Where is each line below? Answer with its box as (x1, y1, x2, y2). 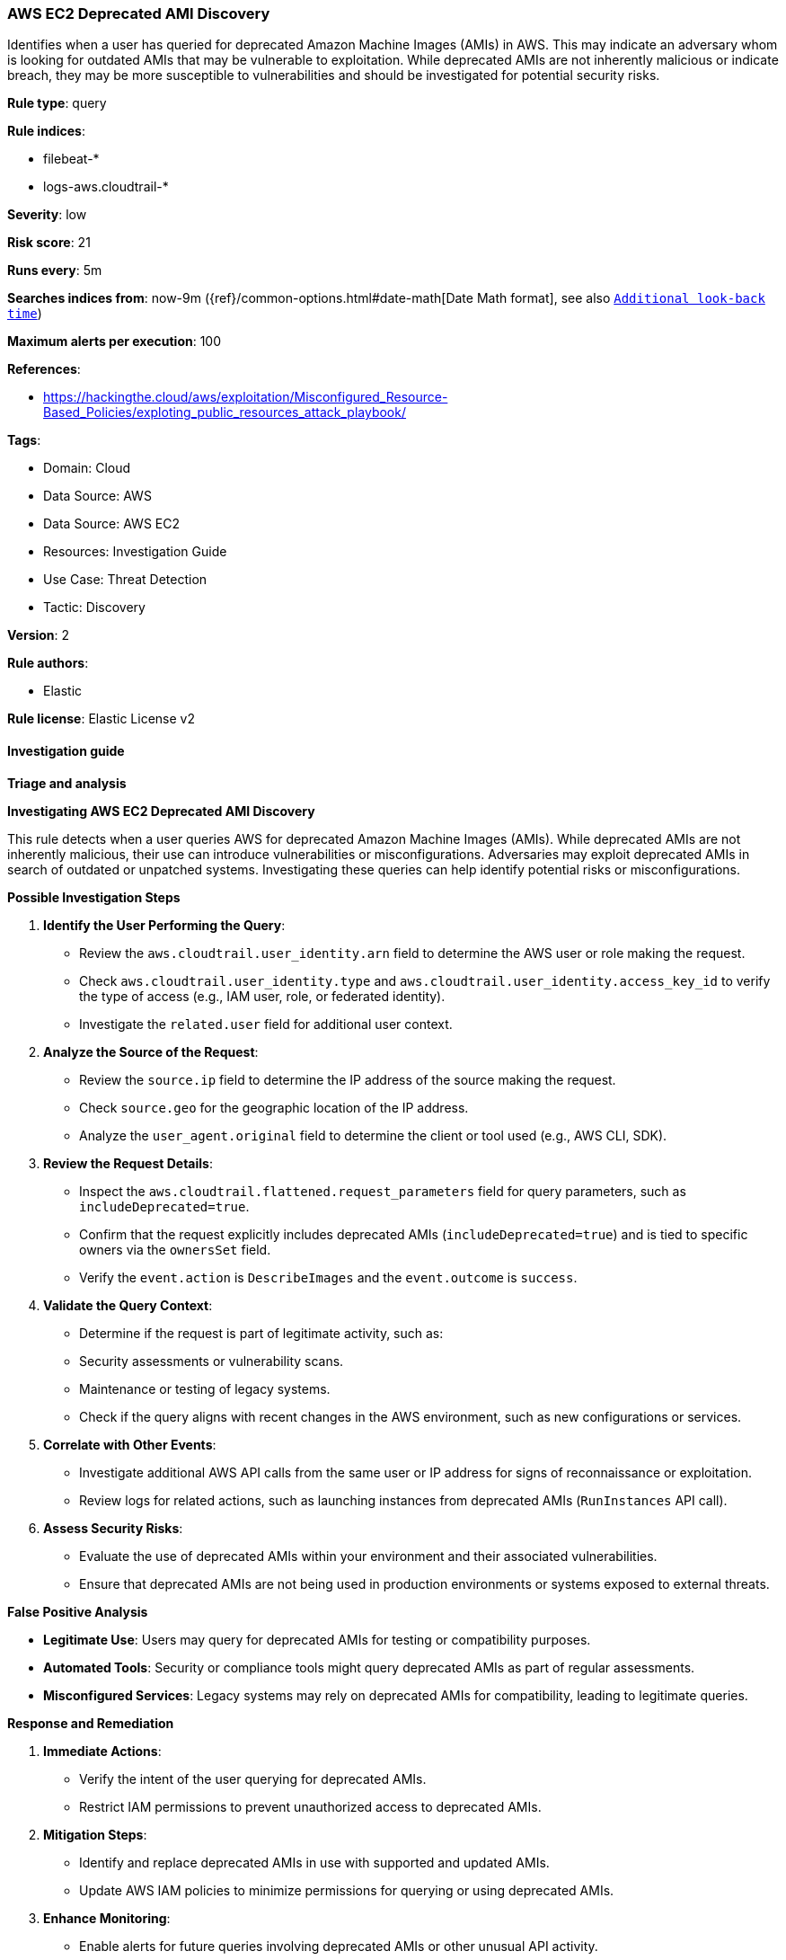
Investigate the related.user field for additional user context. (79, 1015, 453, 1032)
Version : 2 (7, 627, 70, 643)
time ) (7, 306, 42, 322)
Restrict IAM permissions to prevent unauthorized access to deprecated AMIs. (79, 1798, 542, 1814)
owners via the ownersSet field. (79, 1241, 271, 1257)
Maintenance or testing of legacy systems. (79, 1380, 331, 1397)
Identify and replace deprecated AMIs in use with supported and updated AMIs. (79, 1854, 550, 1870)
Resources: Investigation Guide (43, 544, 227, 560)
